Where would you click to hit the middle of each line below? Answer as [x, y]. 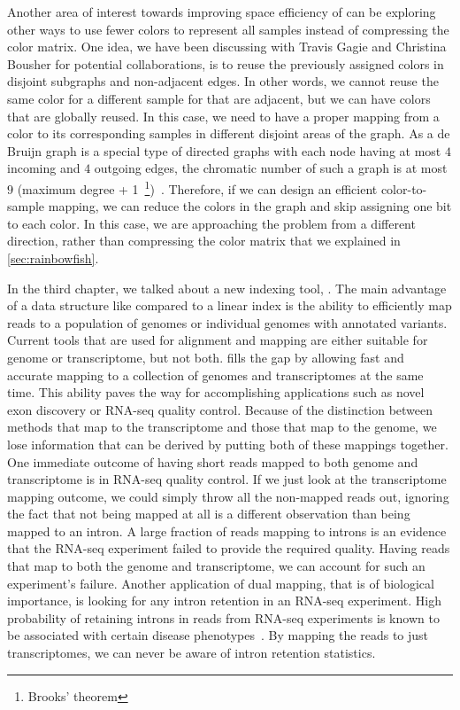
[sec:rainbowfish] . [53, 257]
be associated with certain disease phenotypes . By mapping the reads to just [218, 635]
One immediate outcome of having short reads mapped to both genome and [213, 461]
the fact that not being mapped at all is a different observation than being [209, 514]
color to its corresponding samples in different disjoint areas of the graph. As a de [229, 133]
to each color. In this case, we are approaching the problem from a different [211, 223]
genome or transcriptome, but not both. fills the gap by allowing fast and [206, 357]
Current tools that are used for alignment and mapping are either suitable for [218, 340]
